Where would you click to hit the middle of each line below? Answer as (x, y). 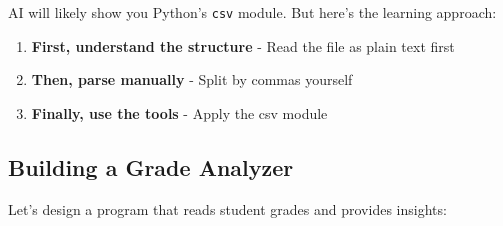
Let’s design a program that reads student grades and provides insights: (227, 208)
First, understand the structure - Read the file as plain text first (243, 45)
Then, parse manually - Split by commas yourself (192, 79)
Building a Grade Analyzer (151, 166)
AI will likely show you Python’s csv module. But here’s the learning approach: (252, 12)
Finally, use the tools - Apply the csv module (179, 112)
